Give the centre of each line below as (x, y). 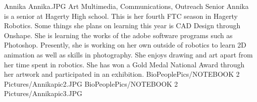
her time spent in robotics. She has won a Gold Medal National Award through (124, 64)
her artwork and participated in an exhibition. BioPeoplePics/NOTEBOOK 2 (122, 74)
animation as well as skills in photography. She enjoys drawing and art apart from (128, 54)
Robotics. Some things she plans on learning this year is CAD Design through (122, 25)
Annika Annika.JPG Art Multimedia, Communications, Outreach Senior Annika (126, 6)
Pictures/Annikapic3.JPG (43, 93)
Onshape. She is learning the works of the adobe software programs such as (118, 35)
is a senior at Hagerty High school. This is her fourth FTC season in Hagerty (121, 16)
